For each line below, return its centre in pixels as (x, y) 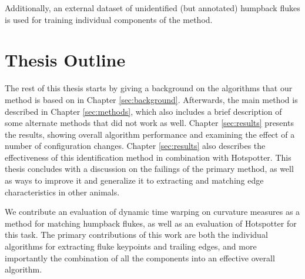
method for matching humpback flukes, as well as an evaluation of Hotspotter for (151, 223)
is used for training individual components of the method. (109, 19)
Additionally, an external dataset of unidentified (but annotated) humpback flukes (152, 8)
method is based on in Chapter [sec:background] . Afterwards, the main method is (151, 99)
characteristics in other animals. (62, 192)
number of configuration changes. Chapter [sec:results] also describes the (135, 146)
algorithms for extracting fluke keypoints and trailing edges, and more (131, 246)
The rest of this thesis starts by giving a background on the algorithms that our (149, 88)
